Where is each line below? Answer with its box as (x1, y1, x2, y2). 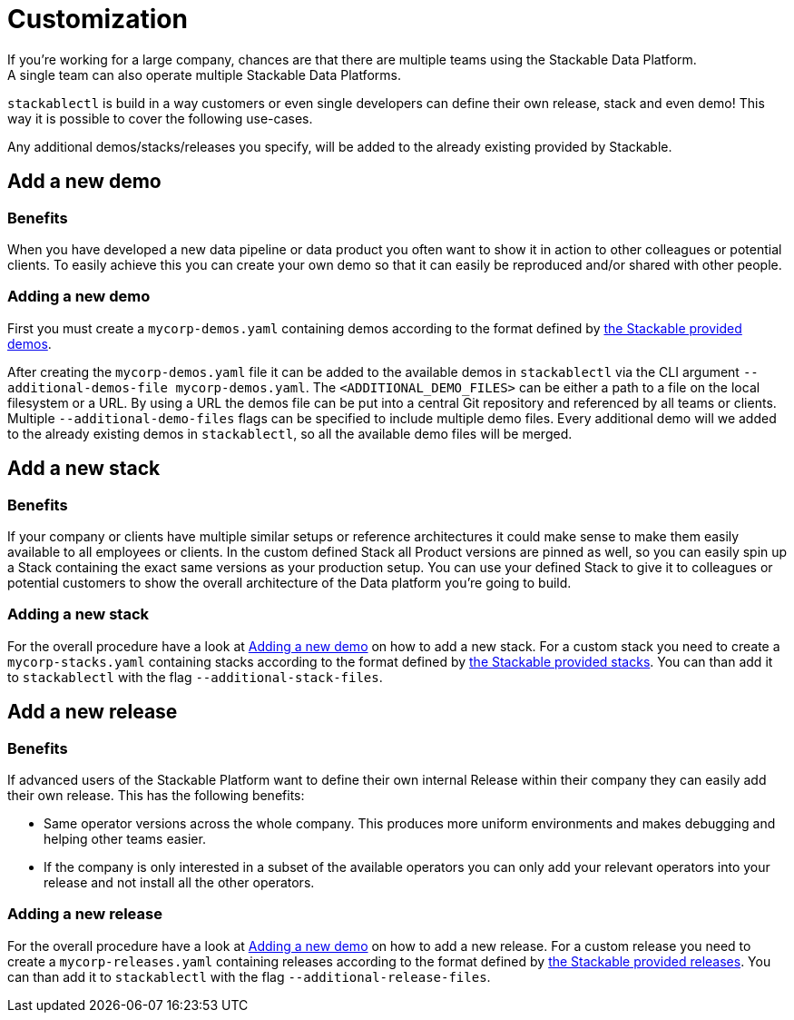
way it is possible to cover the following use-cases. (7, 110, 313, 126)
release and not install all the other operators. (44, 874, 315, 890)
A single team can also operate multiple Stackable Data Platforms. (7, 66, 401, 83)
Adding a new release (7, 905, 162, 924)
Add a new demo (7, 170, 162, 193)
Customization (7, 4, 188, 35)
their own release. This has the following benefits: (7, 787, 305, 803)
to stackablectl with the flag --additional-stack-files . (7, 668, 383, 685)
